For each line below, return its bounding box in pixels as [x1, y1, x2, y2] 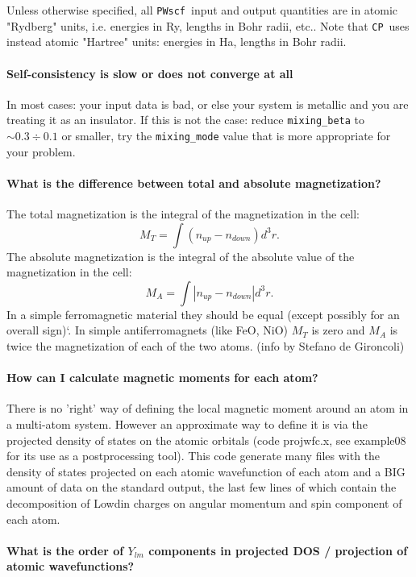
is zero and [311, 322, 365, 338]
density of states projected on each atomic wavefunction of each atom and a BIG [6, 463, 406, 479]
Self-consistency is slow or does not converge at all [6, 64, 293, 81]
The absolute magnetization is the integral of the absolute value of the [6, 247, 355, 264]
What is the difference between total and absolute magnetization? [6, 174, 381, 191]
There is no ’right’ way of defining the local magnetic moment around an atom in [6, 400, 409, 417]
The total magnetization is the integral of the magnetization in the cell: [6, 205, 360, 222]
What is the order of [6, 542, 124, 558]
